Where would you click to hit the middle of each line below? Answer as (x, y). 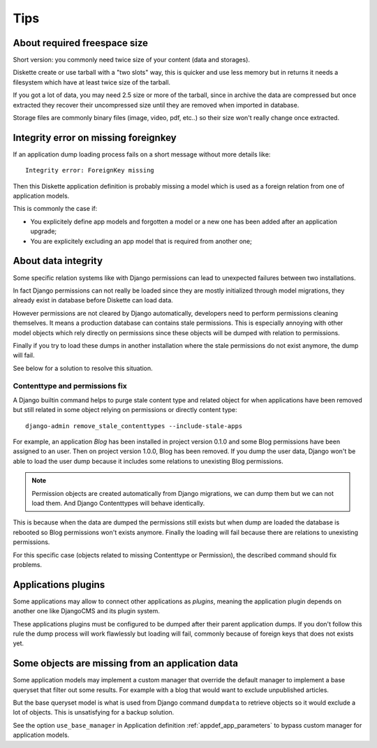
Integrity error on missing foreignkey (95, 137)
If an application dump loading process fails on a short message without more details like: (142, 154)
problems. (27, 564)
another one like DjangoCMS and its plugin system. (86, 611)
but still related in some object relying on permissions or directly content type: (125, 410)
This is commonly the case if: (55, 209)
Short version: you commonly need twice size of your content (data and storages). (132, 60)
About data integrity (58, 261)
